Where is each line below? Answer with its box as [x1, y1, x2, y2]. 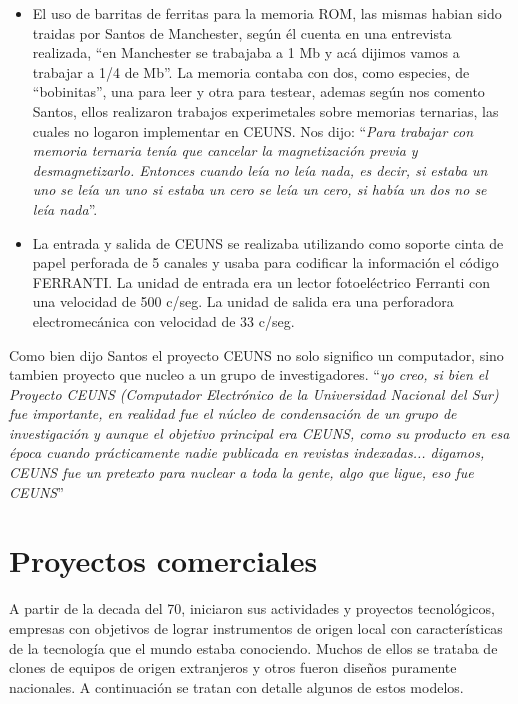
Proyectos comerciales [9, 540, 318, 581]
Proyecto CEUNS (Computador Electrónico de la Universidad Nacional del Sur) [9, 383, 499, 404]
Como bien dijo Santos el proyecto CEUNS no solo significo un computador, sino [9, 344, 504, 365]
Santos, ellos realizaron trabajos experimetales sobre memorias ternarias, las [32, 100, 499, 121]
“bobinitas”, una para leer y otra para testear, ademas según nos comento [32, 81, 485, 102]
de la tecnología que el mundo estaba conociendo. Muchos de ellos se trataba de [9, 637, 498, 658]
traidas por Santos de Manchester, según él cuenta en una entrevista [32, 22, 452, 43]
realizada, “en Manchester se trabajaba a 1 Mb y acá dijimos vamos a [32, 42, 460, 63]
